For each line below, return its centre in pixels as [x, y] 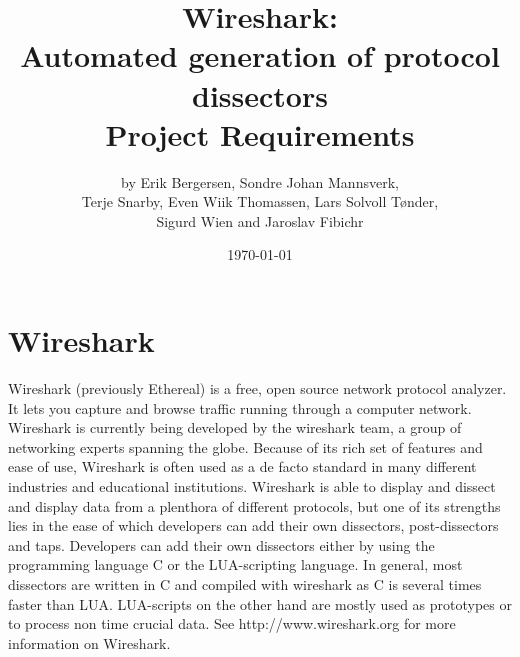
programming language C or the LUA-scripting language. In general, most [235, 564]
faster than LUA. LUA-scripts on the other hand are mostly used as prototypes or [260, 603]
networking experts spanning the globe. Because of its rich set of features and [245, 446]
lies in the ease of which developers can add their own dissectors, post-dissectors [253, 525]
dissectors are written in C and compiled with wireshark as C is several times [245, 583]
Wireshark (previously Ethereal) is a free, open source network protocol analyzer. [257, 388]
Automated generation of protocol [260, 55]
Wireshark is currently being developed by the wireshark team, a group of [235, 427]
